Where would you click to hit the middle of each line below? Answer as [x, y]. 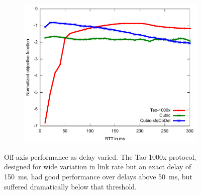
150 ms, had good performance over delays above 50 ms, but [98, 176]
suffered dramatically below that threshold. [70, 186]
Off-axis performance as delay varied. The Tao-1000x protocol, [100, 156]
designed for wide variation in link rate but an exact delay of [98, 167]
